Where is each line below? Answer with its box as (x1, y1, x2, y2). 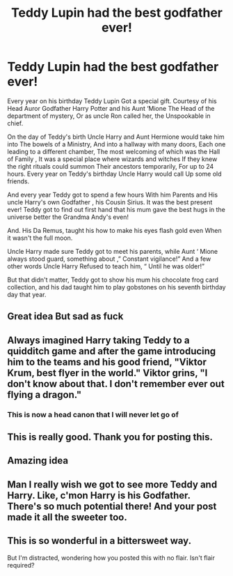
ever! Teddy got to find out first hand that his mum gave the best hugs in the (7, 205, 226, 213)
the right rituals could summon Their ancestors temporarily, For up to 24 (7, 162, 214, 170)
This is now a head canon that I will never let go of (7, 409, 179, 419)
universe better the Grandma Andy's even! (7, 213, 129, 221)
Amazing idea (7, 455, 68, 467)
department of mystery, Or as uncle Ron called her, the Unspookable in (7, 112, 211, 120)
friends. (7, 176, 30, 185)
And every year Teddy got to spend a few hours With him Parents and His (7, 190, 218, 199)
